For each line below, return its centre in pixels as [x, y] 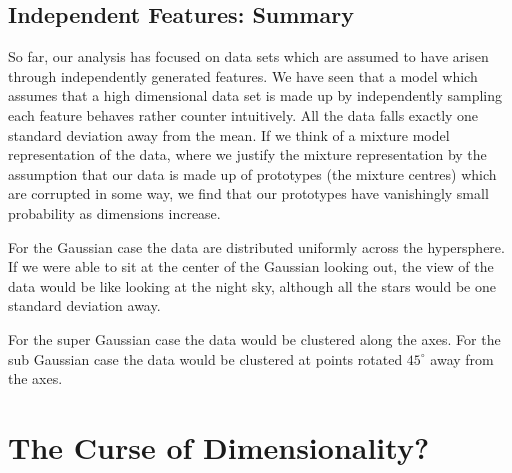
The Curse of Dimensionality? [219, 446]
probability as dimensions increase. [114, 212]
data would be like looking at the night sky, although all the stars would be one [252, 285]
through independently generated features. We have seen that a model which [243, 75]
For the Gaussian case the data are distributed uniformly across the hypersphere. [256, 246]
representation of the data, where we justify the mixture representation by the [247, 154]
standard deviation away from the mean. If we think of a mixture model [229, 134]
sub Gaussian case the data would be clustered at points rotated [205, 358]
